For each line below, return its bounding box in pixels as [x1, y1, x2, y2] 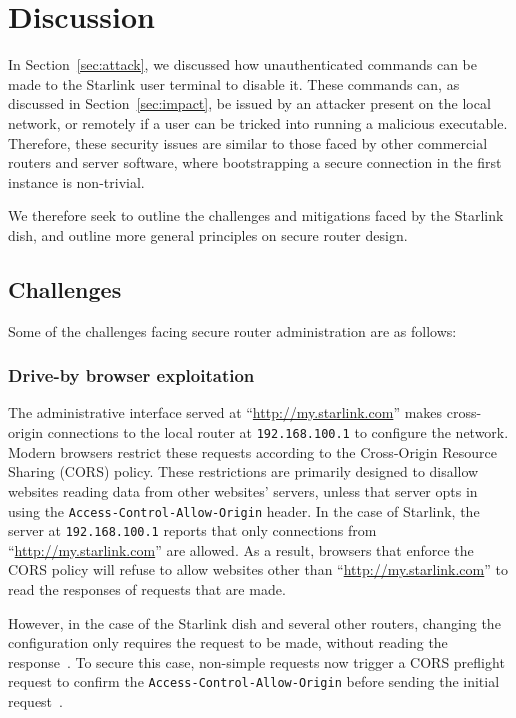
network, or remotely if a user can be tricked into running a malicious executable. [8, 112, 508, 133]
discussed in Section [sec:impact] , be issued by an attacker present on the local [8, 93, 491, 114]
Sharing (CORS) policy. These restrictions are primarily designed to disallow [8, 461, 479, 482]
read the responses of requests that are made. [8, 579, 286, 600]
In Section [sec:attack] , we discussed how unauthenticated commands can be [8, 54, 477, 75]
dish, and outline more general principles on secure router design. [8, 224, 408, 245]
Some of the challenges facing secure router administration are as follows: [8, 320, 457, 341]
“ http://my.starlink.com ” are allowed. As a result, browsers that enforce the [8, 539, 474, 560]
